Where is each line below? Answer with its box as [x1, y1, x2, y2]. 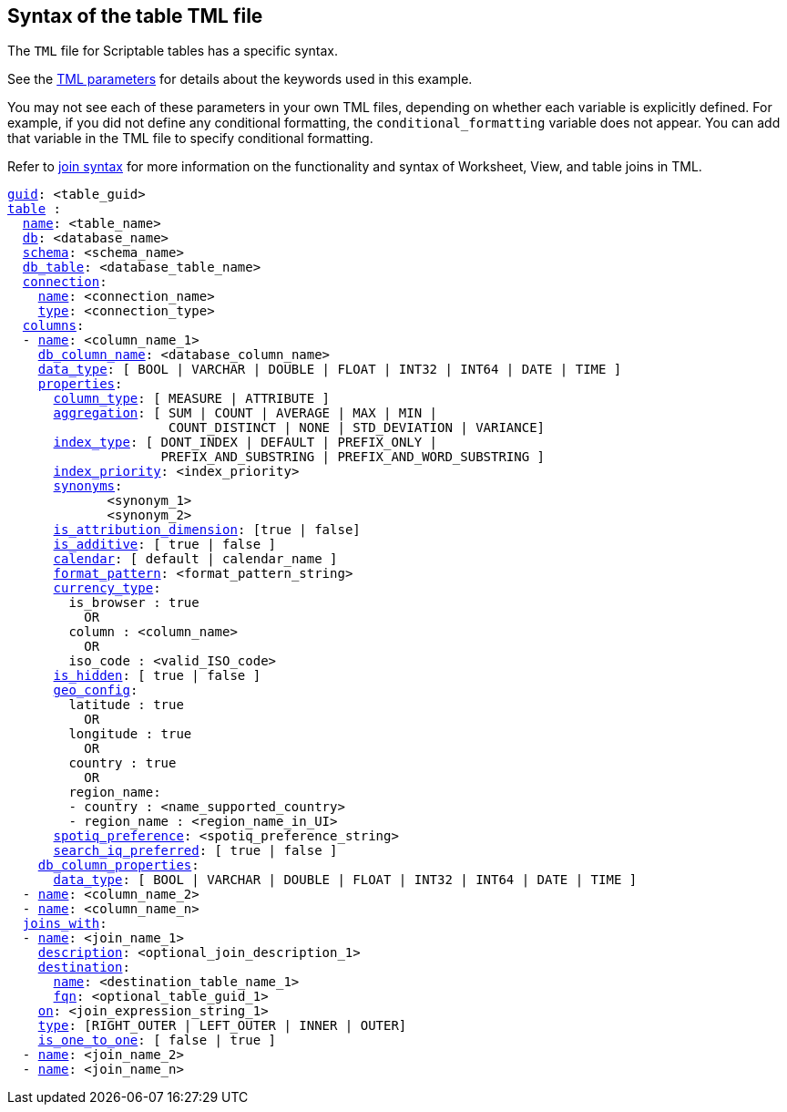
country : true [68, 756, 177, 771]
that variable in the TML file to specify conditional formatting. [7, 130, 373, 147]
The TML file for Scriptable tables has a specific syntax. [7, 43, 338, 59]
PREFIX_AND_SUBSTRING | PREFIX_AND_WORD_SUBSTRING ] [160, 449, 546, 465]
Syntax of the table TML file [7, 5, 263, 27]
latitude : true [68, 697, 184, 713]
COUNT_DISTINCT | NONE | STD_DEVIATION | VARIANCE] [169, 420, 546, 436]
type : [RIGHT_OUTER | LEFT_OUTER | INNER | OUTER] [37, 1018, 407, 1034]
